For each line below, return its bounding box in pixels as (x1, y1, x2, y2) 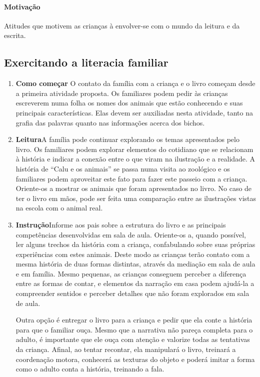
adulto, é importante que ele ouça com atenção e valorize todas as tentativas (15, 334, 250, 344)
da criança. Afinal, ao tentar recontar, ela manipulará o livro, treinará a (15, 344, 236, 354)
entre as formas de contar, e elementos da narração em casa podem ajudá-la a (15, 278, 254, 288)
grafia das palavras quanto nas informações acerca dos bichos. (15, 117, 205, 127)
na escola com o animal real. (15, 202, 103, 213)
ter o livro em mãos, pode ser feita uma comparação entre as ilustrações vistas (15, 192, 256, 203)
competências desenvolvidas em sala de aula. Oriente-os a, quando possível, (15, 229, 246, 239)
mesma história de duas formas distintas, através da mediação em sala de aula (15, 258, 255, 269)
